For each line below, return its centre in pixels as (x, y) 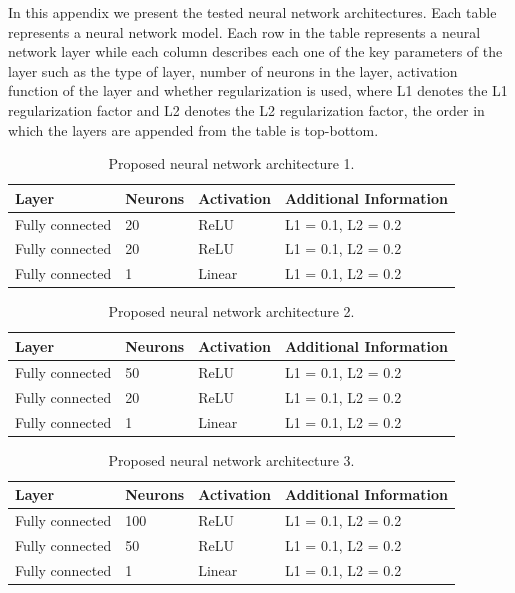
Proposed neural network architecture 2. (231, 311)
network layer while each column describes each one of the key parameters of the (255, 51)
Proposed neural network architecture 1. (231, 163)
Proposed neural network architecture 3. (231, 459)
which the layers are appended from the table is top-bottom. (193, 129)
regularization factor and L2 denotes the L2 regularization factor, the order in (246, 109)
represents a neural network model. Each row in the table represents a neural (244, 31)
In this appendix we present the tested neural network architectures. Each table (252, 12)
